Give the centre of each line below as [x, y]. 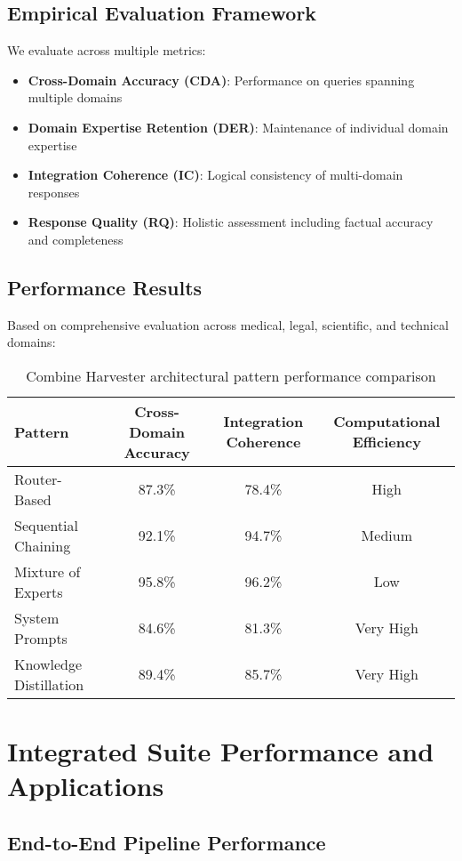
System [37, 617]
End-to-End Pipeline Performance [167, 842]
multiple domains [75, 97]
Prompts [41, 638]
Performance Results [105, 287]
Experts [39, 591]
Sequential [47, 525]
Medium [386, 535]
